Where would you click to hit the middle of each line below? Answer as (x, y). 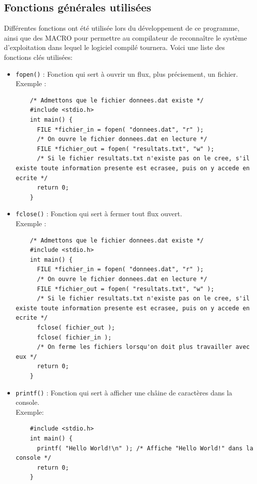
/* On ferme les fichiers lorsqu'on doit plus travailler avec (143, 347)
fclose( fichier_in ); (74, 337)
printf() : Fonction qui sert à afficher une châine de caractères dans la (124, 392)
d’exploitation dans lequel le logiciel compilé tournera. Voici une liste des (114, 47)
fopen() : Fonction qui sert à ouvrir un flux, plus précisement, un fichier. (127, 73)
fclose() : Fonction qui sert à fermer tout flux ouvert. (99, 214)
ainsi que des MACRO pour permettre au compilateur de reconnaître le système (126, 37)
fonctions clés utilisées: (38, 57)
